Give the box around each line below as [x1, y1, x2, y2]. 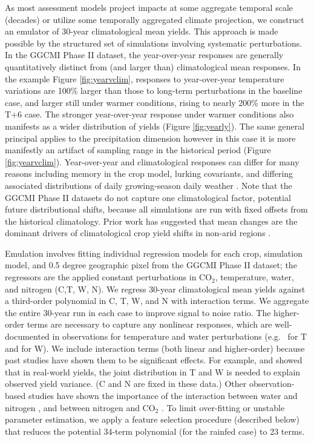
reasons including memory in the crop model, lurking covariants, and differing [5, 167, 293, 180]
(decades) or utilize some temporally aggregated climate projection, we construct [5, 13, 304, 25]
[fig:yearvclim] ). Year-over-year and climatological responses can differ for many [5, 155, 299, 168]
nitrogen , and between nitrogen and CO [5, 401, 155, 414]
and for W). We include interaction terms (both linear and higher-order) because [5, 341, 305, 354]
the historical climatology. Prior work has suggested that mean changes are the [5, 214, 298, 227]
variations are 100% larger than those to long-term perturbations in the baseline [5, 84, 303, 97]
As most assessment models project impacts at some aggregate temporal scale [5, 1, 293, 13]
